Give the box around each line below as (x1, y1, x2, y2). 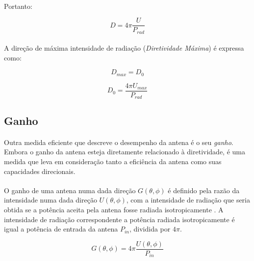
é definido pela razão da (168, 185, 240, 195)
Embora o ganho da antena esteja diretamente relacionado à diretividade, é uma (4, 146, 245, 157)
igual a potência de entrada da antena (4, 224, 118, 234)
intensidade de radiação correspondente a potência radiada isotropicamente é (4, 214, 235, 224)
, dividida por (129, 224, 171, 234)
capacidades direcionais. (4, 166, 76, 176)
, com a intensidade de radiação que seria (126, 195, 250, 205)
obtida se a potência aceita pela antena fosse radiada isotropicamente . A (4, 204, 224, 214)
